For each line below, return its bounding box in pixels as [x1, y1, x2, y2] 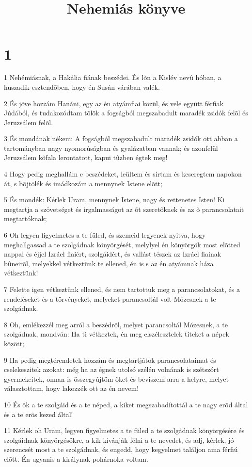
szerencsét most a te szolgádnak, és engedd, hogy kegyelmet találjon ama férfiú [4, 444, 238, 454]
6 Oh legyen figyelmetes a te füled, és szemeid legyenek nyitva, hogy [4, 230, 206, 240]
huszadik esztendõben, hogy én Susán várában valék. [4, 81, 160, 92]
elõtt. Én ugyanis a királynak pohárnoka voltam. [4, 453, 148, 464]
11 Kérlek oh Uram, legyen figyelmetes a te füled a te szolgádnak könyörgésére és [4, 425, 245, 435]
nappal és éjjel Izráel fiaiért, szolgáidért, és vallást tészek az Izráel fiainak [4, 249, 221, 259]
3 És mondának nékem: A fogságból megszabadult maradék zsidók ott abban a [4, 133, 238, 144]
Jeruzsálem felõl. [4, 117, 53, 127]
